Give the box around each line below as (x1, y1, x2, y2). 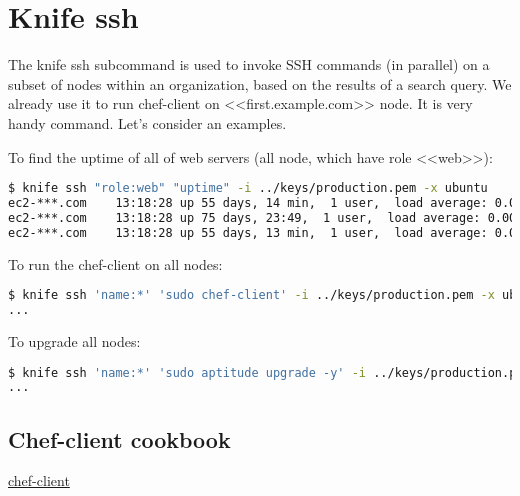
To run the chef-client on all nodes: (8, 253, 223, 274)
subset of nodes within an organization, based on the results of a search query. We (8, 73, 512, 94)
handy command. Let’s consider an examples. (8, 112, 287, 133)
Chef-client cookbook (8, 423, 231, 454)
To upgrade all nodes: (8, 330, 141, 351)
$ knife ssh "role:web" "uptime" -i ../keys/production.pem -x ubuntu (8, 181, 488, 196)
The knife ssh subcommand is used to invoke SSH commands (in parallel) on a (8, 54, 490, 75)
